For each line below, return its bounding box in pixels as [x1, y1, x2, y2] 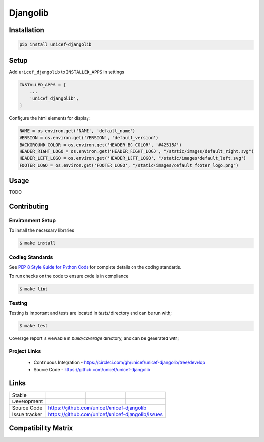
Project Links [9, 347, 41, 354]
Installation [9, 26, 44, 34]
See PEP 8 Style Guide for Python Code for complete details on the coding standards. [9, 264, 182, 270]
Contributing [9, 202, 49, 210]
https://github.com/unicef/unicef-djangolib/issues [48, 411, 163, 418]
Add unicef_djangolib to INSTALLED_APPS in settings [9, 69, 125, 75]
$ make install [19, 240, 56, 246]
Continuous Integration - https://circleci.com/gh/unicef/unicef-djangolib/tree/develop [33, 359, 205, 366]
